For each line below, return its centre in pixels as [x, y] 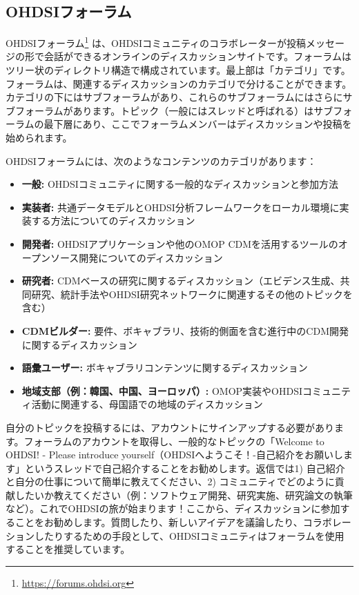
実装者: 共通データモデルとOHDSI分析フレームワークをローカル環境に [181, 207]
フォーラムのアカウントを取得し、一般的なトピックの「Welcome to [174, 441]
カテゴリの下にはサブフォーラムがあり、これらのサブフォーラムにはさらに [174, 97]
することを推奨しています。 [68, 549]
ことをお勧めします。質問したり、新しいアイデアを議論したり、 [159, 522]
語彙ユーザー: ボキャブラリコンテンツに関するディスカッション [165, 368]
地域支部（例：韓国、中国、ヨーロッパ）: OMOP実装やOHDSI [162, 390]
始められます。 [39, 138]
